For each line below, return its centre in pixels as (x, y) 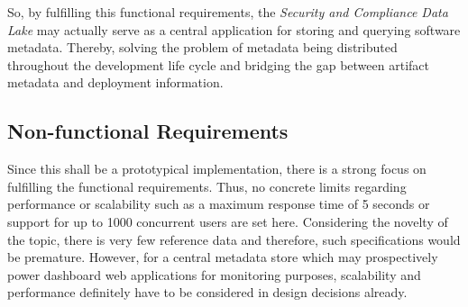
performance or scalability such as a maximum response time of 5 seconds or (219, 204)
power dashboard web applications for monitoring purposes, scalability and (214, 274)
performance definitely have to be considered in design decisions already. (207, 292)
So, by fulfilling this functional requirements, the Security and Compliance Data (228, 12)
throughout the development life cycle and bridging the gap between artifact (218, 64)
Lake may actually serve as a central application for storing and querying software (234, 29)
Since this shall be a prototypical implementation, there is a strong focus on (217, 169)
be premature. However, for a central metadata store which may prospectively (223, 257)
